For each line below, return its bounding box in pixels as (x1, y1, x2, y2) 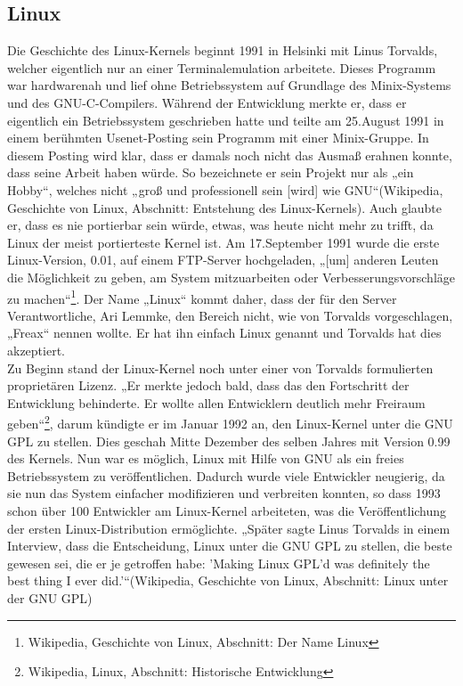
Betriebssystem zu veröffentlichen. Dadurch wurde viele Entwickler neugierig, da (7, 466, 445, 485)
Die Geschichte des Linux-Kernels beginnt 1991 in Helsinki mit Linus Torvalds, (7, 41, 438, 60)
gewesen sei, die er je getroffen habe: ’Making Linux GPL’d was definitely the (7, 553, 430, 572)
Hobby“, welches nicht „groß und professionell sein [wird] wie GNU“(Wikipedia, (7, 180, 443, 199)
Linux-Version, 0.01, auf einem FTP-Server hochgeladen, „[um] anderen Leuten (7, 250, 439, 269)
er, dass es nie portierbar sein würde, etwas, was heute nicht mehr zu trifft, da (7, 216, 434, 234)
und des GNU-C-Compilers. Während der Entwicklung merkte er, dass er (7, 93, 407, 111)
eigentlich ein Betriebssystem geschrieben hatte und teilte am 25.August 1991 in (7, 110, 444, 129)
